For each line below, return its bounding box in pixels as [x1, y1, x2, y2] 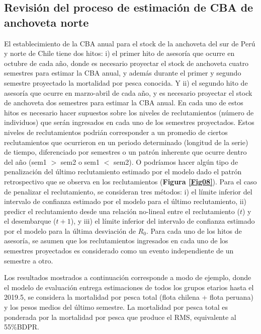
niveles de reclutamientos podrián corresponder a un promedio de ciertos [4, 126, 228, 137]
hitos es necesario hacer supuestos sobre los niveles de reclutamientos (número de [4, 107, 254, 117]
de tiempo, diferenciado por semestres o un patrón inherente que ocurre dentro [4, 147, 247, 157]
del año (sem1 [4, 156, 47, 167]
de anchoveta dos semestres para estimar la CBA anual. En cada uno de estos [4, 97, 243, 108]
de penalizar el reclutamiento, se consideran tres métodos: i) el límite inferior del [4, 186, 252, 196]
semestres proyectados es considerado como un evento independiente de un [4, 245, 234, 256]
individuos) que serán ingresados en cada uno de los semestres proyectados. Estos [4, 117, 254, 127]
